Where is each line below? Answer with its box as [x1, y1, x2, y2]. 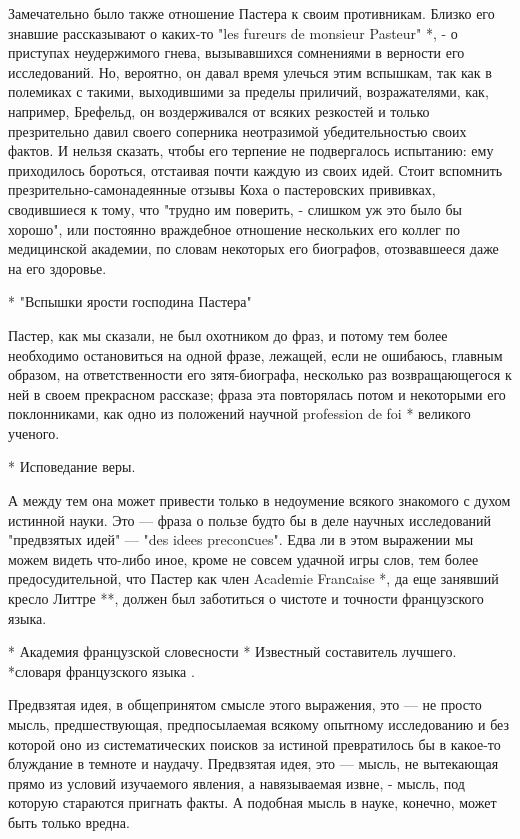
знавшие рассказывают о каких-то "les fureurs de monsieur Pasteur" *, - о [8, 22, 458, 43]
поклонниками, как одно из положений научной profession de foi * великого [8, 403, 471, 424]
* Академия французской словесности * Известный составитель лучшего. [8, 641, 457, 662]
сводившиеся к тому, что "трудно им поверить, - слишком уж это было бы [8, 198, 463, 219]
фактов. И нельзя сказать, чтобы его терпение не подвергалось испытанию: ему [8, 140, 494, 161]
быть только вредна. [8, 811, 130, 832]
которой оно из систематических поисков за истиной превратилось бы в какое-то [8, 733, 501, 754]
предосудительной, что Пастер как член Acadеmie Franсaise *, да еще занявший [8, 568, 499, 589]
